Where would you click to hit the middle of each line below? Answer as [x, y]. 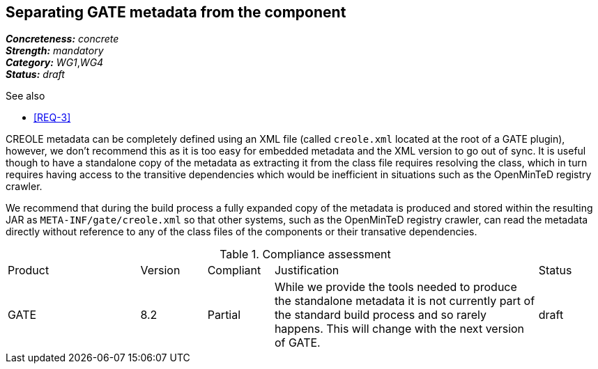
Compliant [234, 270]
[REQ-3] [52, 118]
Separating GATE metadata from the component [176, 12]
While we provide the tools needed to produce [396, 287]
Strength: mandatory [55, 51]
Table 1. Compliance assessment [305, 254]
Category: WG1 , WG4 [55, 63]
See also [25, 96]
